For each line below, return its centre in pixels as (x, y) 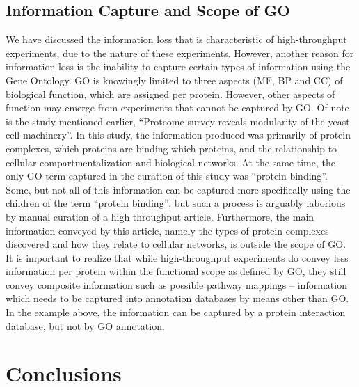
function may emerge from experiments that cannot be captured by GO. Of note (177, 108)
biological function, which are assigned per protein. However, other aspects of (170, 94)
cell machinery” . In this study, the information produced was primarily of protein (178, 135)
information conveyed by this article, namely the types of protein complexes (167, 230)
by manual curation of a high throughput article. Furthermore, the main (160, 216)
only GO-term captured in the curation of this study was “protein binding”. (167, 176)
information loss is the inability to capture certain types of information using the (178, 66)
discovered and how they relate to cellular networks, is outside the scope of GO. (176, 244)
